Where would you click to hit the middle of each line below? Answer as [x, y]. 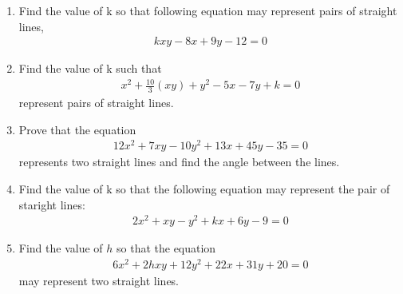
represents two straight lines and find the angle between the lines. [179, 162]
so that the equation [166, 248]
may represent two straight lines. [99, 281]
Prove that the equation [77, 129]
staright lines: [52, 204]
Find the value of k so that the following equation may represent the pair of [204, 189]
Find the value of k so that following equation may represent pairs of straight [208, 10]
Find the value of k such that [90, 68]
